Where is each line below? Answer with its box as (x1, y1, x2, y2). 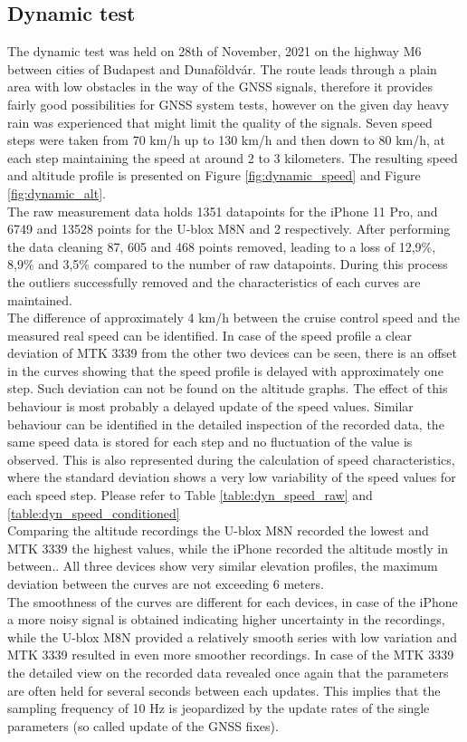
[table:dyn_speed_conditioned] (7, 503, 180, 522)
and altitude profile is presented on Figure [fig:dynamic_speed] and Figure (7, 166, 421, 185)
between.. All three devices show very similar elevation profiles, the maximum (7, 556, 438, 575)
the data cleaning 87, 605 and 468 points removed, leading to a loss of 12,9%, (7, 236, 436, 255)
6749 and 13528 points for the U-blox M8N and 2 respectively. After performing (7, 219, 451, 238)
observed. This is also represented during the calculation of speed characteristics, (7, 449, 455, 468)
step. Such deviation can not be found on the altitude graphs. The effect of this (7, 379, 448, 398)
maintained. (7, 290, 72, 309)
